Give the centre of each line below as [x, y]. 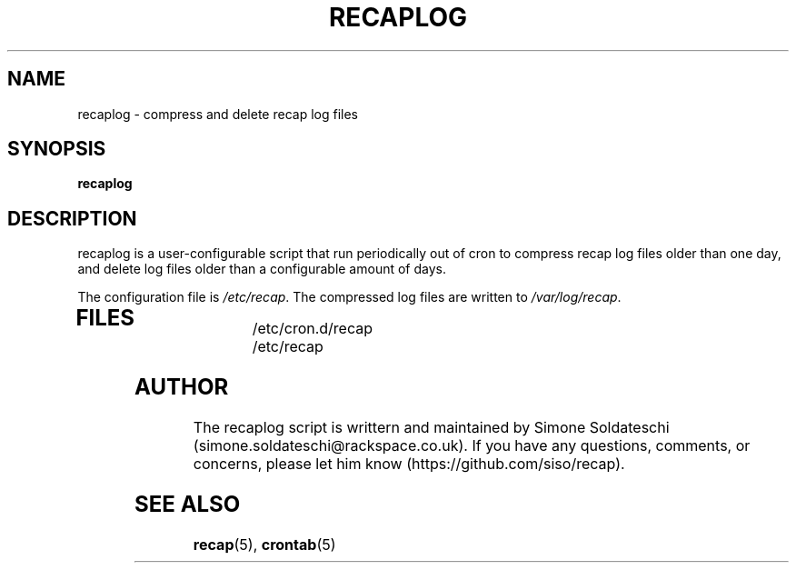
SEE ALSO [188, 504]
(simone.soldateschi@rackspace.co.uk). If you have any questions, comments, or [472, 446]
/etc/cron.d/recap [313, 329]
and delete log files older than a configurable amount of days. [262, 269]
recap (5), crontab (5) [264, 544]
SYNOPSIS [57, 149]
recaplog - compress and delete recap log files [218, 114]
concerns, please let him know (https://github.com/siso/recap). [409, 464]
